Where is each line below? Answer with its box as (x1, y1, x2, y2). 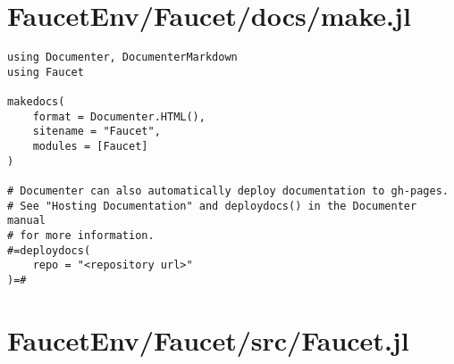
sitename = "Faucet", (32, 125, 161, 138)
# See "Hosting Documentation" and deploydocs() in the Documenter (7, 199, 417, 212)
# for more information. (7, 229, 155, 242)
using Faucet (7, 65, 84, 79)
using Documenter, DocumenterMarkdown (7, 51, 238, 64)
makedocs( (7, 95, 65, 109)
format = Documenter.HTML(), (32, 110, 206, 123)
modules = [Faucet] (32, 140, 148, 153)
